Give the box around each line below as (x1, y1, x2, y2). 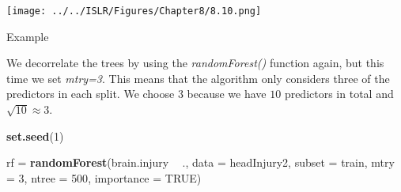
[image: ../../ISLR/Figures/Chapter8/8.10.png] (6, 6, 262, 17)
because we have (187, 85, 267, 102)
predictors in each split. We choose (6, 85, 175, 102)
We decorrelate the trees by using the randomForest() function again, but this (6, 55, 384, 71)
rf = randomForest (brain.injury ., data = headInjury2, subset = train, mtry (6, 154, 395, 171)
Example (6, 28, 49, 44)
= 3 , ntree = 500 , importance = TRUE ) (6, 169, 202, 186)
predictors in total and (284, 85, 394, 102)
